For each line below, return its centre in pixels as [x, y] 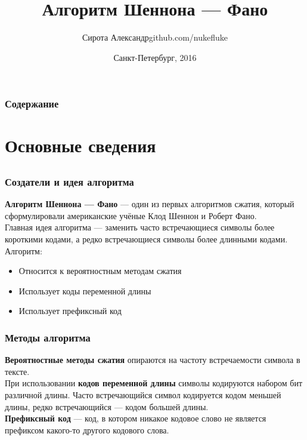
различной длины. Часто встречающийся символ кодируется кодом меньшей [143, 395]
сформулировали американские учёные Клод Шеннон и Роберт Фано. [131, 215]
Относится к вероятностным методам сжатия [100, 271]
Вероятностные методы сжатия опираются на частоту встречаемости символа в [153, 360]
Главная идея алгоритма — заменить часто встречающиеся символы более [140, 227]
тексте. [17, 371]
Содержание [32, 104]
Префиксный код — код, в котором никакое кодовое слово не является [136, 418]
